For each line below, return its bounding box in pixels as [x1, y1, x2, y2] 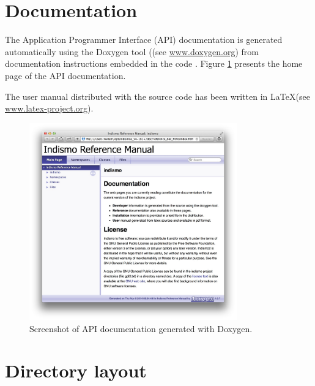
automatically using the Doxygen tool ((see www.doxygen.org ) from [5, 45, 259, 58]
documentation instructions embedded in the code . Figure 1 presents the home [5, 57, 303, 70]
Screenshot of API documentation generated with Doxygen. [29, 322, 253, 335]
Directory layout [5, 358, 147, 383]
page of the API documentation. [5, 69, 126, 81]
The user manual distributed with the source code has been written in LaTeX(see [5, 89, 310, 102]
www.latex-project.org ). [5, 102, 94, 115]
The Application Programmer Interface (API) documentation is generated [5, 33, 283, 46]
